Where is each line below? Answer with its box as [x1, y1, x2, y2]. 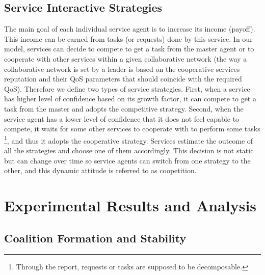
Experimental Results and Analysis [4, 195, 257, 215]
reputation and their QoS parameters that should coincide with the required [4, 73, 242, 84]
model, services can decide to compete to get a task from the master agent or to [4, 43, 254, 54]
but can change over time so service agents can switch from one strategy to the [4, 155, 251, 166]
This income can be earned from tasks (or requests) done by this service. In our [4, 33, 253, 44]
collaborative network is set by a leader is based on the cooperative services [4, 63, 240, 74]
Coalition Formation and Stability [4, 230, 187, 245]
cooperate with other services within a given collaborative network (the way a [4, 53, 247, 64]
